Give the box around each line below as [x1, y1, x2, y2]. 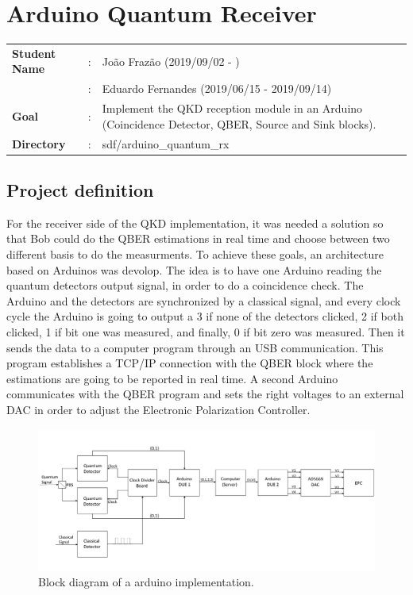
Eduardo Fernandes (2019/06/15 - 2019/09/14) [102, 80, 332, 97]
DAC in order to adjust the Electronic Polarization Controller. [6, 401, 311, 418]
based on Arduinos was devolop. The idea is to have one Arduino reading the [6, 261, 382, 278]
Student [12, 44, 56, 61]
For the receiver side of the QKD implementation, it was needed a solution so [6, 214, 384, 231]
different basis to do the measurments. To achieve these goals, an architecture [6, 246, 384, 263]
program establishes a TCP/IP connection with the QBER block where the [6, 355, 373, 371]
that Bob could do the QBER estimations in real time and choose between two [6, 230, 390, 247]
